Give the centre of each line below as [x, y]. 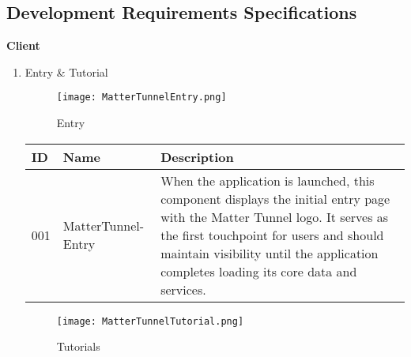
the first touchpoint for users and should [272, 235]
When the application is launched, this [268, 180]
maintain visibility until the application [270, 253]
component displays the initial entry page [275, 198]
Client [23, 45]
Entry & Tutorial [66, 71]
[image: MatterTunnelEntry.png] [141, 98]
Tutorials [78, 346]
